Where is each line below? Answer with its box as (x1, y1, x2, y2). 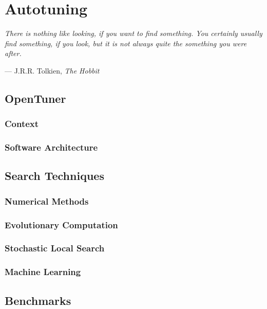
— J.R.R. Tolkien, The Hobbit (5, 65, 100, 76)
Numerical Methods (5, 194, 89, 207)
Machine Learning (5, 265, 81, 278)
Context (5, 117, 39, 130)
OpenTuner (5, 90, 66, 106)
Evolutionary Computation (5, 218, 118, 231)
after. (5, 48, 22, 59)
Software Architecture (5, 141, 98, 154)
